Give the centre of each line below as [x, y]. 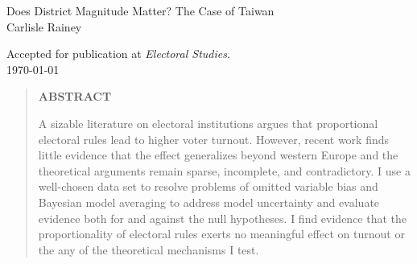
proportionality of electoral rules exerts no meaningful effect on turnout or [221, 234]
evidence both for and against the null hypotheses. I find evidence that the [223, 218]
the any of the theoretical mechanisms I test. [149, 249]
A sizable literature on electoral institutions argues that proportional [208, 123]
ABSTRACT [75, 96]
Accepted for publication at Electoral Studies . [118, 54]
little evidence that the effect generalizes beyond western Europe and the [218, 155]
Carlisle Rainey [44, 26]
